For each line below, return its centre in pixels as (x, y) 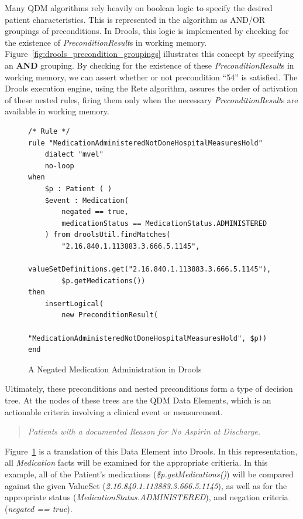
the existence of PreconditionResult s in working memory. (106, 42)
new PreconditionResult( (110, 315)
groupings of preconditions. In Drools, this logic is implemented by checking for (147, 31)
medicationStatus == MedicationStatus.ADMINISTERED (164, 223)
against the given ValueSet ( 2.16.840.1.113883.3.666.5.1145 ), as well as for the (146, 485)
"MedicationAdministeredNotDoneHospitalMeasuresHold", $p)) (148, 338)
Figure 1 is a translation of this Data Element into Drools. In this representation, (151, 451)
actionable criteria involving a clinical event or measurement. (114, 411)
